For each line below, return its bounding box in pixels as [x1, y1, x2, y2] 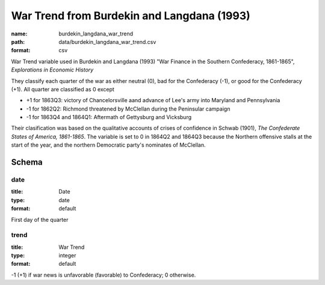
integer [58, 252, 76, 259]
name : [11, 30, 28, 37]
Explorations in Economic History [11, 66, 94, 73]
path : [11, 38, 25, 45]
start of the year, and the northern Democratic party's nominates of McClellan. [11, 141, 206, 149]
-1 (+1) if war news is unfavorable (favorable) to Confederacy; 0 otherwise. [11, 271, 196, 278]
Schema [11, 157, 43, 168]
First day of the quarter [11, 216, 69, 223]
